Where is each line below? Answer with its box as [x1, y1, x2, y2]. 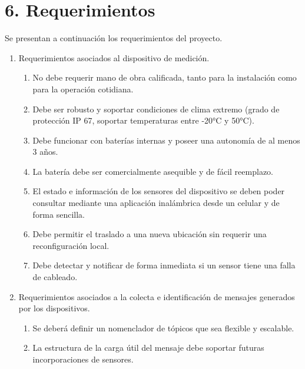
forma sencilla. [32, 208, 85, 220]
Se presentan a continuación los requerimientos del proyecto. [5, 32, 223, 44]
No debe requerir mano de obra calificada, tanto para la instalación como [32, 71, 297, 84]
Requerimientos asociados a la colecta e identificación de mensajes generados [18, 290, 295, 302]
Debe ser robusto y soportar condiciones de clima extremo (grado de [32, 102, 280, 115]
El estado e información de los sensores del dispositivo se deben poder [32, 185, 285, 197]
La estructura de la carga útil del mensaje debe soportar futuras [32, 341, 264, 354]
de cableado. [32, 271, 78, 283]
